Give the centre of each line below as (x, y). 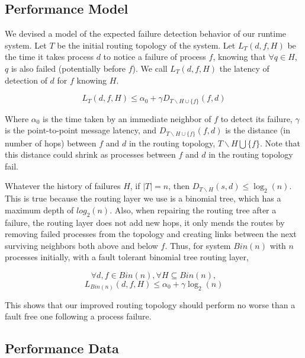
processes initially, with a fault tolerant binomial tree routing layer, (127, 257)
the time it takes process (49, 57)
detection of (26, 80)
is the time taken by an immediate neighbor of (127, 118)
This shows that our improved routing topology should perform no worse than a (150, 304)
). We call (150, 68)
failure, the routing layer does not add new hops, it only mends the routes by (145, 222)
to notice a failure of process (155, 57)
